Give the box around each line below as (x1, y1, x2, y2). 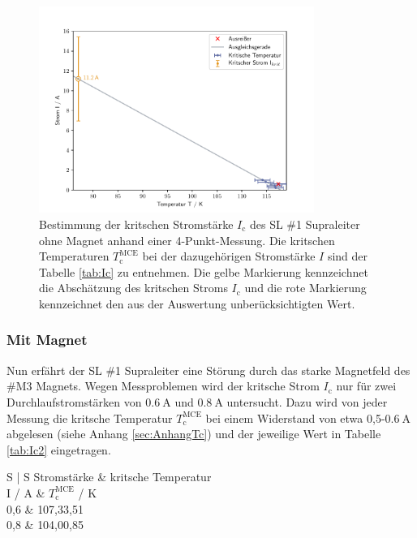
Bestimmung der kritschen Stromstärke (39, 215, 234, 232)
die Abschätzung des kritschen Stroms (39, 279, 228, 296)
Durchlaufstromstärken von (6, 393, 142, 410)
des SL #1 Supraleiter (249, 215, 360, 232)
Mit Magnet (6, 329, 88, 350)
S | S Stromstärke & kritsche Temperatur (6, 468, 212, 485)
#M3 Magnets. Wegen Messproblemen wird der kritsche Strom (6, 377, 320, 394)
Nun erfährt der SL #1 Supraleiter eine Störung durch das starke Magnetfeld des (6, 361, 411, 378)
